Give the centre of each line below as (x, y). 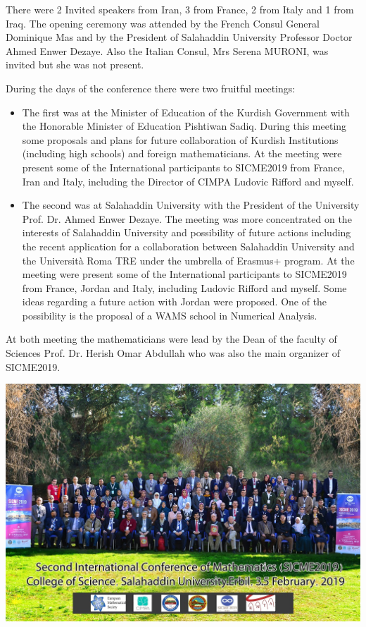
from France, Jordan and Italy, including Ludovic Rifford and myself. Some (184, 287)
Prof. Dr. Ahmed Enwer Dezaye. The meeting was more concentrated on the (187, 218)
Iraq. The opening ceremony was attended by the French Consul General (163, 23)
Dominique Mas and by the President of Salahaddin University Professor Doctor (179, 37)
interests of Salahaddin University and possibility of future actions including (187, 232)
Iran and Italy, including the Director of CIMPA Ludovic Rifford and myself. (188, 181)
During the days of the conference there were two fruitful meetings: (151, 88)
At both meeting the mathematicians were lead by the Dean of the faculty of (171, 339)
